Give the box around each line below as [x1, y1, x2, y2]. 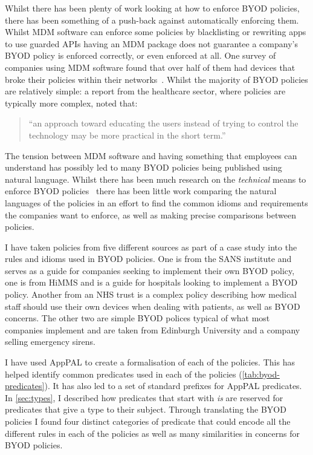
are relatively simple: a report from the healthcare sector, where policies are [5, 85, 286, 97]
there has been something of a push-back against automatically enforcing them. [5, 13, 299, 26]
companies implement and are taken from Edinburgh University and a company [5, 323, 300, 336]
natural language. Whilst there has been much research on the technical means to [5, 172, 306, 185]
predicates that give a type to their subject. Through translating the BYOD [5, 403, 286, 416]
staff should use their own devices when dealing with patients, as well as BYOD [5, 300, 300, 312]
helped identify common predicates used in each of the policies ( [5, 367, 242, 380]
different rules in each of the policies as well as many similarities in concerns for [5, 427, 300, 439]
